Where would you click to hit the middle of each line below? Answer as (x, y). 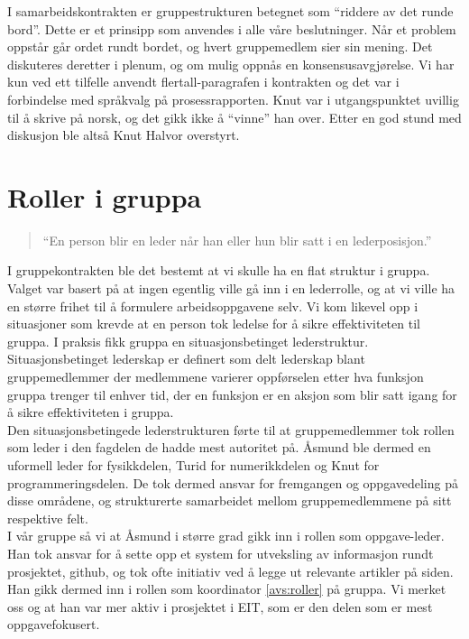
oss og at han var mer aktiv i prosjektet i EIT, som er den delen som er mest (220, 606)
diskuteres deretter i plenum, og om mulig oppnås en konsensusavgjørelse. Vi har (231, 64)
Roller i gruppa (105, 196)
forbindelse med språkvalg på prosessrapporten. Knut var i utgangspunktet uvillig (233, 99)
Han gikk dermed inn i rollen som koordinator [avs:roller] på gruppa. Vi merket (227, 589)
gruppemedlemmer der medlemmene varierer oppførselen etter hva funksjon (216, 377)
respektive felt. (48, 518)
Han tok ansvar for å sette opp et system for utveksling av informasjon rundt (221, 553)
